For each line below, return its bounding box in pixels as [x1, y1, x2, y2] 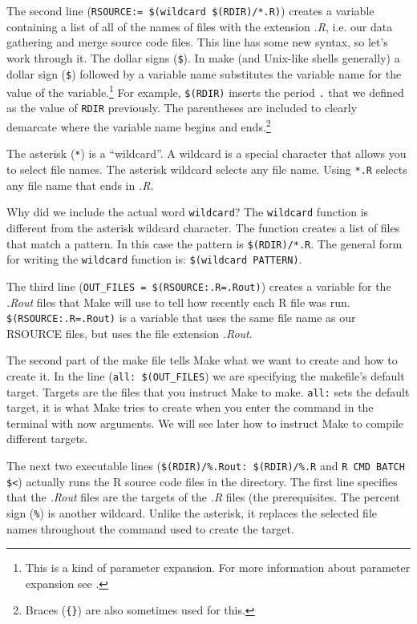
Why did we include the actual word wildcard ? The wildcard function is [6, 203, 369, 220]
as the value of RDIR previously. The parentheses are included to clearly [6, 99, 358, 116]
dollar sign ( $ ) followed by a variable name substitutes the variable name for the [6, 65, 402, 82]
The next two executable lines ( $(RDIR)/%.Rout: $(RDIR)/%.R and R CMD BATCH [6, 457, 405, 474]
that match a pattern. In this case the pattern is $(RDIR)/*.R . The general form [6, 235, 403, 252]
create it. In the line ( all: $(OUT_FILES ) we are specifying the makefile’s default [6, 367, 405, 384]
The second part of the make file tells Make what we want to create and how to [6, 352, 398, 368]
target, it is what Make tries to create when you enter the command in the [6, 399, 374, 416]
